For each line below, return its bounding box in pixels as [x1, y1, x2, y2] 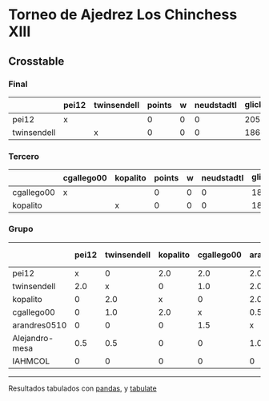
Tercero [8, 150, 40, 161]
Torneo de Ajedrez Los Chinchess [8, 6, 238, 24]
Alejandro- [12, 332, 54, 343]
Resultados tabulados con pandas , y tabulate [8, 383, 158, 393]
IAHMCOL [12, 355, 50, 367]
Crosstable [8, 54, 65, 68]
